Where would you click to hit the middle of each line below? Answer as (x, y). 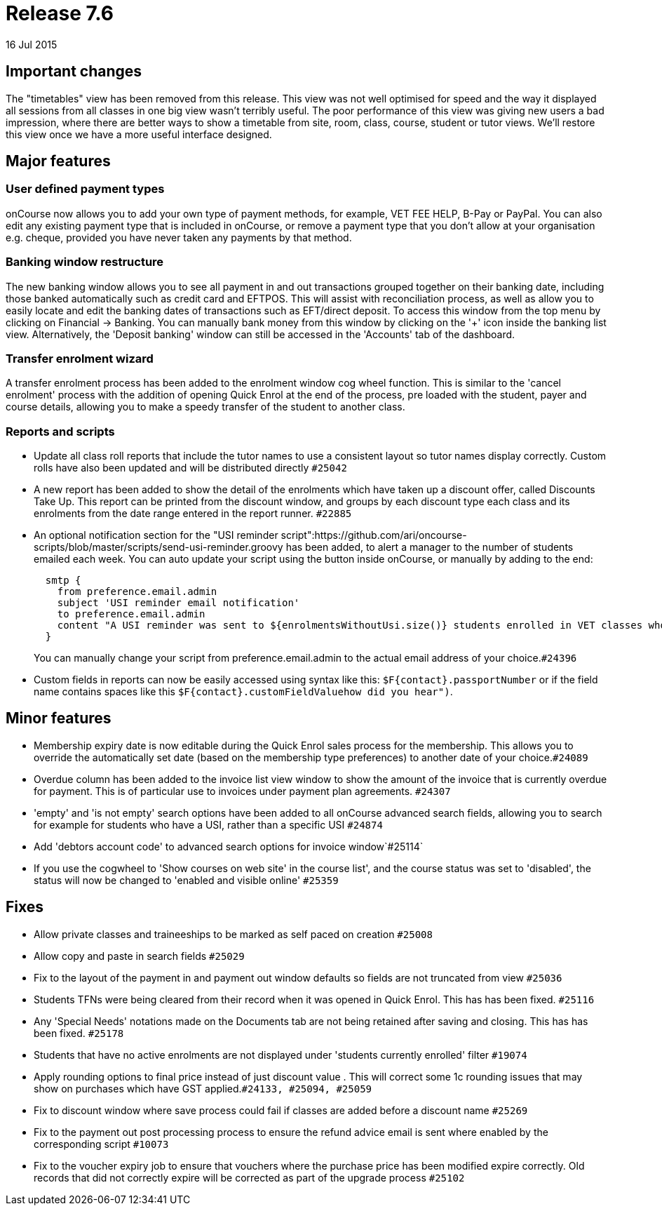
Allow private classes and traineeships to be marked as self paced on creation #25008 (233, 934)
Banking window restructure (85, 262)
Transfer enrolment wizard (80, 358)
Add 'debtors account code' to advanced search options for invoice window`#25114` (229, 846)
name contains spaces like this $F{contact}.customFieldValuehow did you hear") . (243, 692)
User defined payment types (85, 189)
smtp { (63, 581)
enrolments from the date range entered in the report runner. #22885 (193, 514)
